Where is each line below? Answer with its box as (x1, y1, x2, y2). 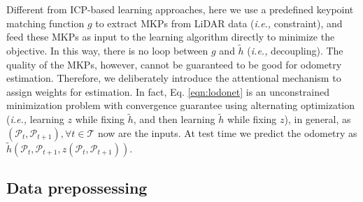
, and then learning (133, 112, 215, 127)
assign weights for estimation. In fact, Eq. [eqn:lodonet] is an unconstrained (6, 84, 329, 99)
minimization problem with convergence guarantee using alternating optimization (6, 98, 355, 113)
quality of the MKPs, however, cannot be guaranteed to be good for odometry (6, 57, 342, 71)
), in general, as (284, 112, 351, 127)
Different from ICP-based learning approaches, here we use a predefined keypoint (6, 2, 354, 16)
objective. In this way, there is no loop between (6, 43, 208, 57)
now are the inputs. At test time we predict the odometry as (97, 125, 357, 140)
